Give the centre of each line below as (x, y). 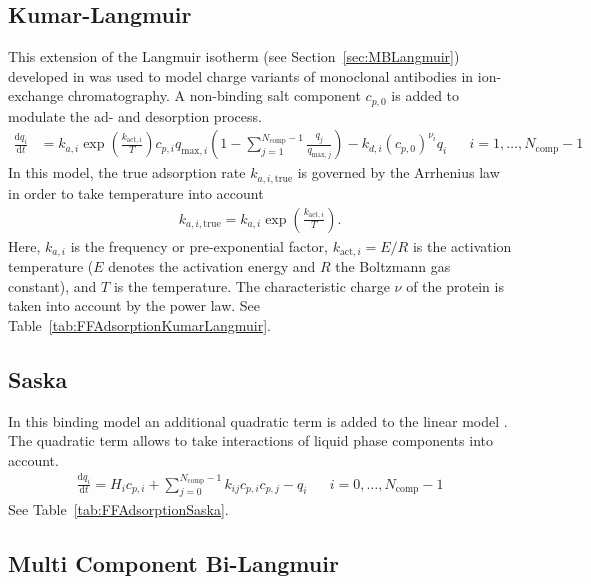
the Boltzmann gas (393, 266)
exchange (36, 95)
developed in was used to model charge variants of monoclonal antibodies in (241, 75)
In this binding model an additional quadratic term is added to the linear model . (258, 420)
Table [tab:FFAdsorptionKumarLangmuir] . (139, 324)
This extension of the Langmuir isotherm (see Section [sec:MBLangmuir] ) (234, 56)
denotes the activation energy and (212, 266)
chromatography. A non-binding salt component (214, 95)
